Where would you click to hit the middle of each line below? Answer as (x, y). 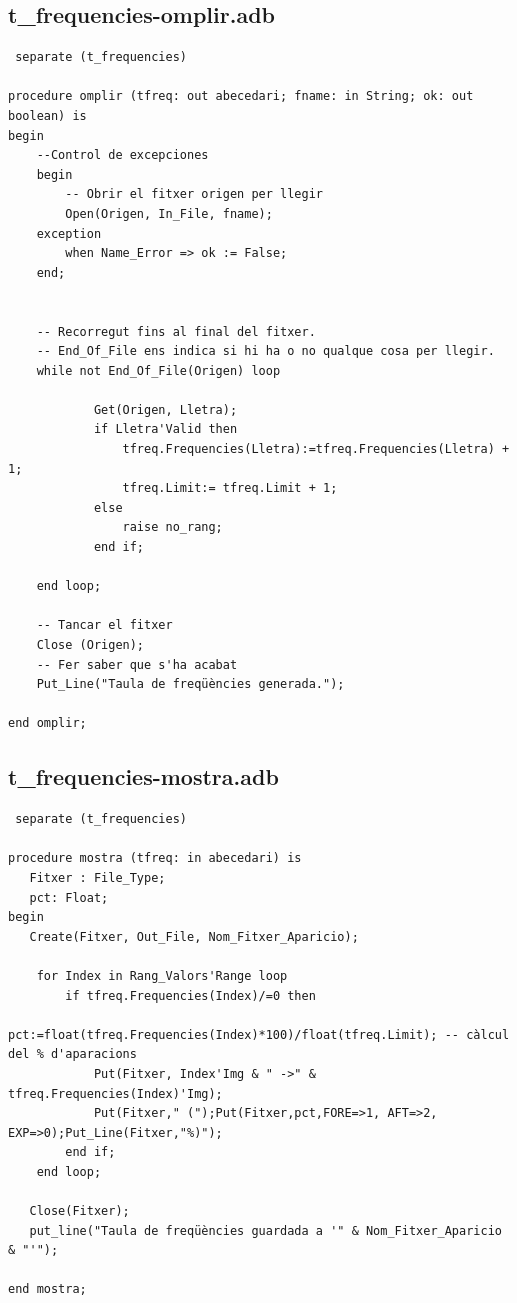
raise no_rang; (172, 527)
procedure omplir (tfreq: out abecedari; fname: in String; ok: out (241, 96)
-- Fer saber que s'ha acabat (137, 664)
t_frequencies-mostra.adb (143, 776)
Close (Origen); (90, 645)
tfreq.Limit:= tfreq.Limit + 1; (230, 488)
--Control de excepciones (122, 155)
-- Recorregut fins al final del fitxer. (176, 331)
